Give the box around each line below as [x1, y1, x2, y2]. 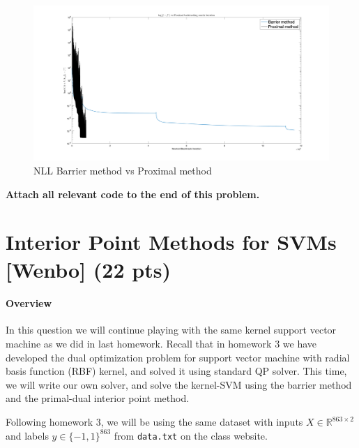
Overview [6, 296, 52, 311]
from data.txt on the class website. [114, 428, 268, 442]
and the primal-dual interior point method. [6, 391, 190, 405]
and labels [6, 428, 49, 442]
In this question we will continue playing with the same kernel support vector [6, 322, 337, 337]
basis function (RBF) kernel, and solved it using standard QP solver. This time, [6, 364, 347, 378]
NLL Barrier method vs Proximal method [33, 163, 212, 177]
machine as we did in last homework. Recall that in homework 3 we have [6, 336, 317, 351]
